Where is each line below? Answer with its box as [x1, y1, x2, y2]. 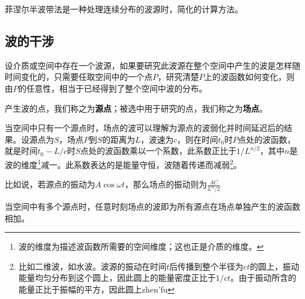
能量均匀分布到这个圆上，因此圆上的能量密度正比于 [18, 271, 216, 284]
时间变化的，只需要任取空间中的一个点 [5, 70, 152, 83]
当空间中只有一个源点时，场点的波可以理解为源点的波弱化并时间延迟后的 [5, 122, 284, 134]
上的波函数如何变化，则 [204, 70, 294, 83]
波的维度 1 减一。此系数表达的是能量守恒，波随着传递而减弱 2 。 [5, 156, 242, 170]
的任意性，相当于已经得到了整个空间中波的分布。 [18, 82, 207, 94]
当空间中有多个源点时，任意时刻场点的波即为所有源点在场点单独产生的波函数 [5, 200, 300, 213]
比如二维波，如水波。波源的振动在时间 [18, 260, 167, 272]
